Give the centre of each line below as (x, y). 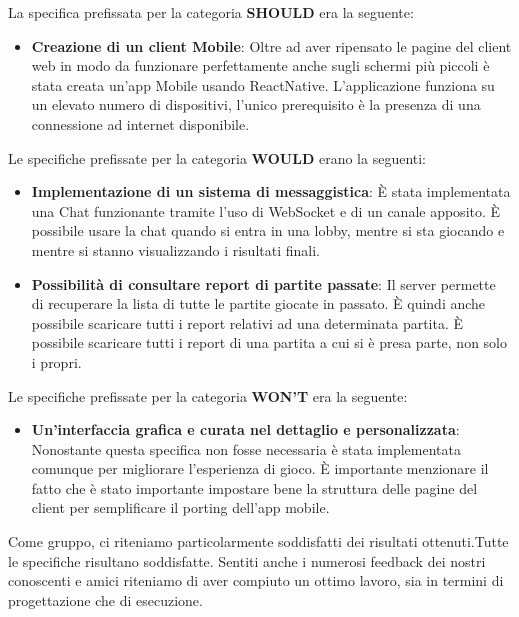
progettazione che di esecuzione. (105, 599)
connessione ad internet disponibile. (140, 123)
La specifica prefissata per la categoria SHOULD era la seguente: (211, 12)
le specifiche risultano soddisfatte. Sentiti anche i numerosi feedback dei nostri (247, 560)
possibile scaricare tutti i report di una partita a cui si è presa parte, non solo (269, 342)
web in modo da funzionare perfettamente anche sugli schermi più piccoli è (260, 65)
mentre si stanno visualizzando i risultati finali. (175, 249)
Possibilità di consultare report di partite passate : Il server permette (263, 283)
